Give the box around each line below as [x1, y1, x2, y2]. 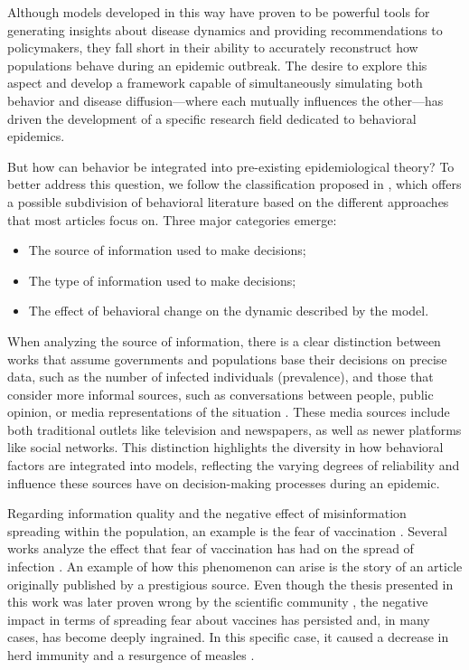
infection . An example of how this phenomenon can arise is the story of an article [7, 557, 463, 576]
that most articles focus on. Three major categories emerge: [7, 210, 337, 229]
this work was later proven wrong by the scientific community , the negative [7, 592, 428, 611]
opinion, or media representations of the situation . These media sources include [7, 402, 450, 421]
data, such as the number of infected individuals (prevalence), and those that [7, 367, 434, 386]
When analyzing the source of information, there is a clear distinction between [7, 331, 441, 350]
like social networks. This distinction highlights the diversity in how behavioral [7, 438, 444, 457]
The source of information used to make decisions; [28, 241, 306, 260]
